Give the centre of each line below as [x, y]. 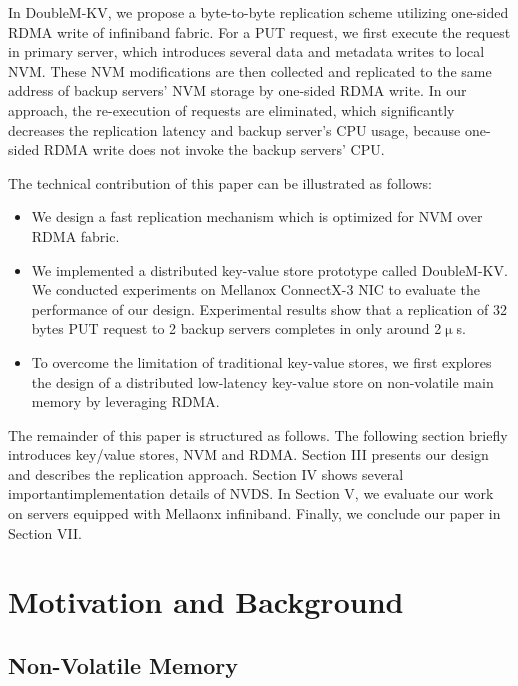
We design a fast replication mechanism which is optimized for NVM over [257, 216]
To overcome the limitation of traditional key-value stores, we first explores [261, 361]
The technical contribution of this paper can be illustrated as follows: [220, 182]
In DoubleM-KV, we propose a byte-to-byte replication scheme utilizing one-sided [258, 12]
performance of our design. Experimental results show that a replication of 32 [269, 308]
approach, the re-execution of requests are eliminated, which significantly [231, 109]
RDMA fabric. [75, 235]
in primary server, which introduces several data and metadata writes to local [246, 51]
